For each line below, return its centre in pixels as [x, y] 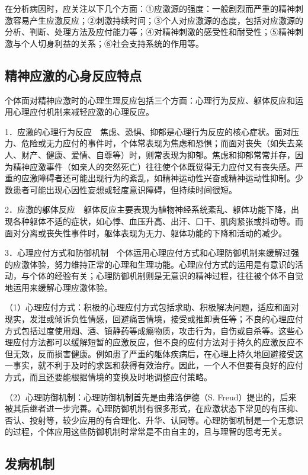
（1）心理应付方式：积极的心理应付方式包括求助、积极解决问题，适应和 [144, 307]
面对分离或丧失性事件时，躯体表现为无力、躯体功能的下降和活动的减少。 [146, 232]
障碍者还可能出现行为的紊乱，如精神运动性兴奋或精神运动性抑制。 [166, 178]
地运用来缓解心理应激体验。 [59, 287]
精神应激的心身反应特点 [73, 75]
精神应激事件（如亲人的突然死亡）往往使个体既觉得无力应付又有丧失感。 [154, 166]
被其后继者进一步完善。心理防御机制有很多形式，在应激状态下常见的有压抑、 [154, 408]
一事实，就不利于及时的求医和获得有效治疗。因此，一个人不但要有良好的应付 [154, 365]
